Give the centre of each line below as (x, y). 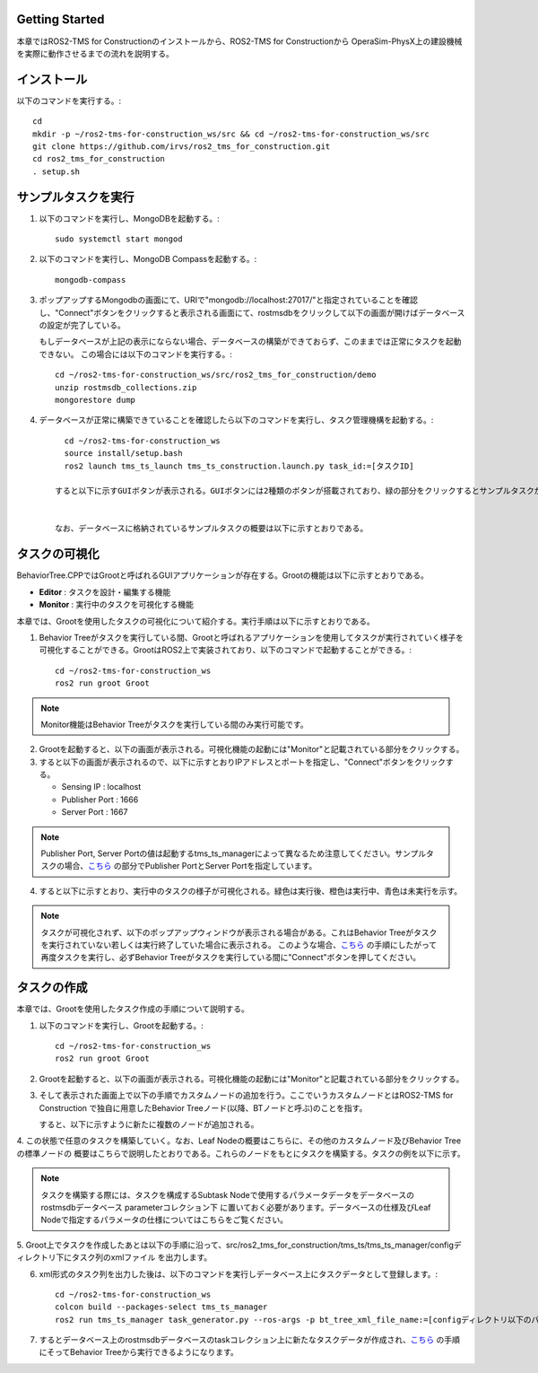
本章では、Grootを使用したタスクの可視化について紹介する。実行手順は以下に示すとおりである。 (196, 621)
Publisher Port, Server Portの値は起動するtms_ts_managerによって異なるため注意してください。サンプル (234, 853)
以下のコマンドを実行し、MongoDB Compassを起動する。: (148, 259)
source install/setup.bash (123, 454)
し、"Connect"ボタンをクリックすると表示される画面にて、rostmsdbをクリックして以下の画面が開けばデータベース (252, 312)
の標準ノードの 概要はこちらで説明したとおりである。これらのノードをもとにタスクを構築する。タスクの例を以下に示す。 (241, 1153)
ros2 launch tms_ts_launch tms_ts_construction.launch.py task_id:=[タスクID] (239, 466)
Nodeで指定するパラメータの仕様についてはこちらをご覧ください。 (165, 1220)
